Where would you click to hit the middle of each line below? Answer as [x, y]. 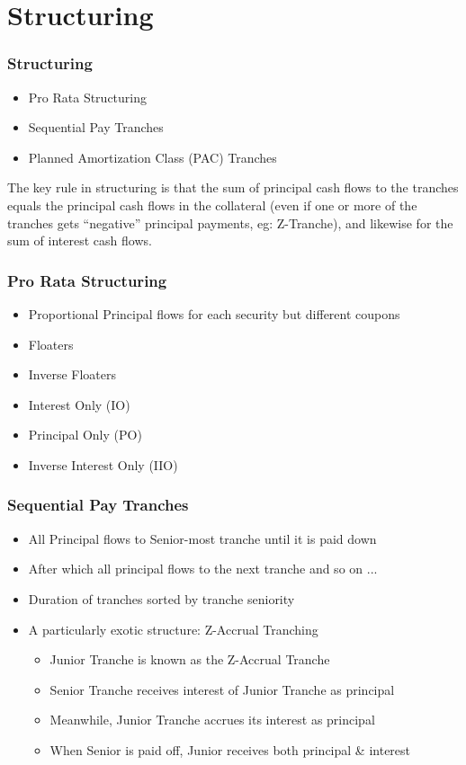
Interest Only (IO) [79, 404]
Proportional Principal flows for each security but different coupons [214, 313]
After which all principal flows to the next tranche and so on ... [203, 569]
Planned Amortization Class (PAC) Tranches [152, 157]
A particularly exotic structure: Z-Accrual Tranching [173, 629]
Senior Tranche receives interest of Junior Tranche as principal [222, 689]
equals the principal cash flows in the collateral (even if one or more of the [212, 205]
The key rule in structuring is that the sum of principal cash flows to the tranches [233, 187]
